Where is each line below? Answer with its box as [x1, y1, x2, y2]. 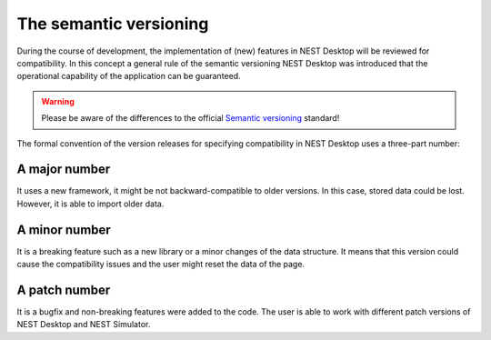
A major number [16, 162, 111, 177]
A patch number [16, 282, 111, 297]
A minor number [16, 222, 111, 237]
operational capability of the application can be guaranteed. [16, 71, 241, 82]
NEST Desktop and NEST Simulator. [16, 319, 151, 330]
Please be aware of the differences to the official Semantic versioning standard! [41, 113, 340, 124]
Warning [41, 95, 75, 106]
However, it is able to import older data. [16, 198, 165, 209]
